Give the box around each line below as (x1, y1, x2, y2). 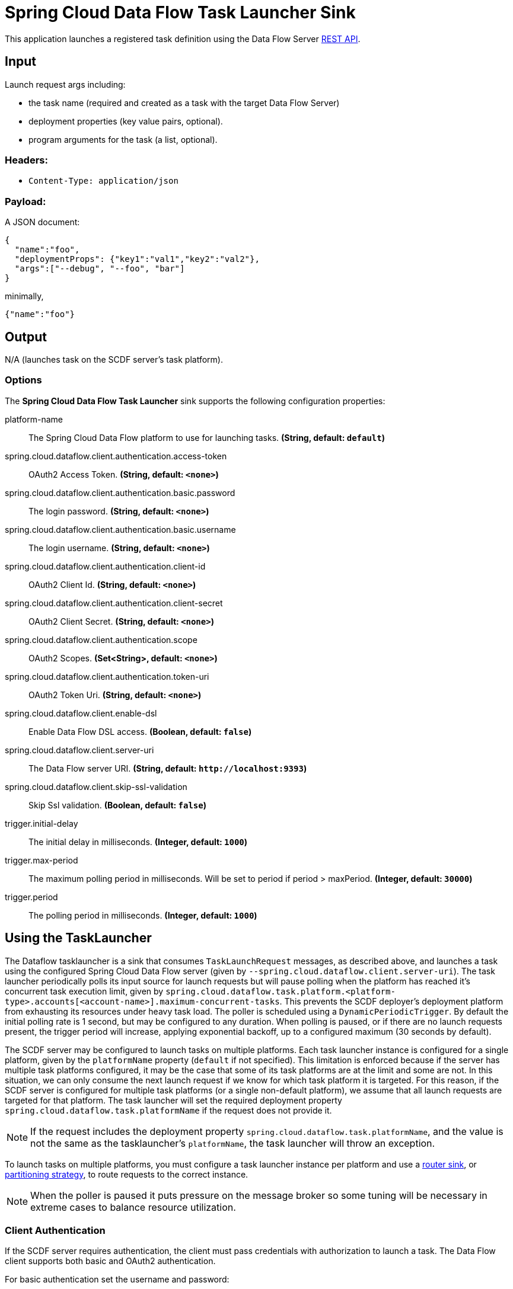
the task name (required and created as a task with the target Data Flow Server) (28, 97, 340, 108)
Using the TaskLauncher (5, 930, 152, 946)
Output (5, 329, 47, 344)
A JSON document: (5, 217, 80, 228)
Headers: (5, 153, 48, 166)
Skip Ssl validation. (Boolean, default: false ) (28, 799, 206, 810)
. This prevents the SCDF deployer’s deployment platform (279, 996, 504, 1006)
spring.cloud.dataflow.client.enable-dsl (5, 708, 157, 718)
